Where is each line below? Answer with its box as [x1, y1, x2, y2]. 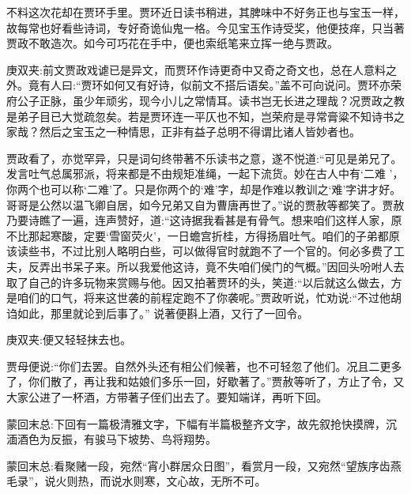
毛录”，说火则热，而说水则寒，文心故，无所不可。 [6, 473, 266, 489]
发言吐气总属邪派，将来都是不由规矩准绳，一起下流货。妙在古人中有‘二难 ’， [6, 165, 404, 182]
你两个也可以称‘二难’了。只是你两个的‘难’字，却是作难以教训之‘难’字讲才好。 [6, 180, 402, 197]
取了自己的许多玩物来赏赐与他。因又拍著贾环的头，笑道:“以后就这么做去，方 [6, 273, 402, 290]
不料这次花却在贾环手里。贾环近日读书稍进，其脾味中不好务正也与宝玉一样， [6, 4, 405, 20]
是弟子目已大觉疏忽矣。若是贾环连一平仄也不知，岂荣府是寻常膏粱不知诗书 [6, 107, 394, 124]
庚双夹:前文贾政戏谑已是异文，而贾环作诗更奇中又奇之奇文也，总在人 [6, 61, 364, 77]
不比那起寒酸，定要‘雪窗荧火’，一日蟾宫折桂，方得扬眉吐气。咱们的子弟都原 [6, 227, 400, 243]
